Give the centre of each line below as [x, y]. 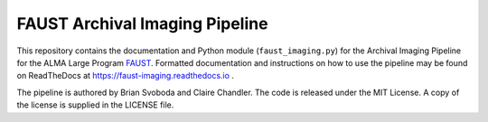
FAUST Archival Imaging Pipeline [142, 23]
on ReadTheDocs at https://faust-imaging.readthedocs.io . [126, 76]
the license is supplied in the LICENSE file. [95, 105]
